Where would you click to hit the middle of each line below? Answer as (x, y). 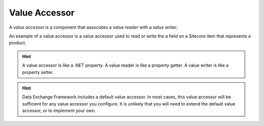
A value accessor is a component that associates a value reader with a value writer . (93, 27)
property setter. (38, 72)
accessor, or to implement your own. (59, 111)
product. (18, 43)
